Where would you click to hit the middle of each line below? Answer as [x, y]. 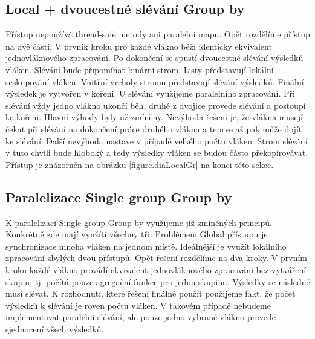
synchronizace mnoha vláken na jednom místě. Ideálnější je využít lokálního [146, 246]
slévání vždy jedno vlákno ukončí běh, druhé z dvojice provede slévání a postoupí [156, 105]
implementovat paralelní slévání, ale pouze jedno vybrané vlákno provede [141, 317]
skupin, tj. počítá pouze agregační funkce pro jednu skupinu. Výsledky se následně [158, 281]
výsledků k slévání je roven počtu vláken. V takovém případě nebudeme [138, 305]
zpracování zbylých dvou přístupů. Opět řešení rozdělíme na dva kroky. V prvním [156, 258]
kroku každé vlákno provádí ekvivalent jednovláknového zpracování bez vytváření [156, 269]
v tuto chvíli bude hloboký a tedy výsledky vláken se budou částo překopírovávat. [157, 153]
